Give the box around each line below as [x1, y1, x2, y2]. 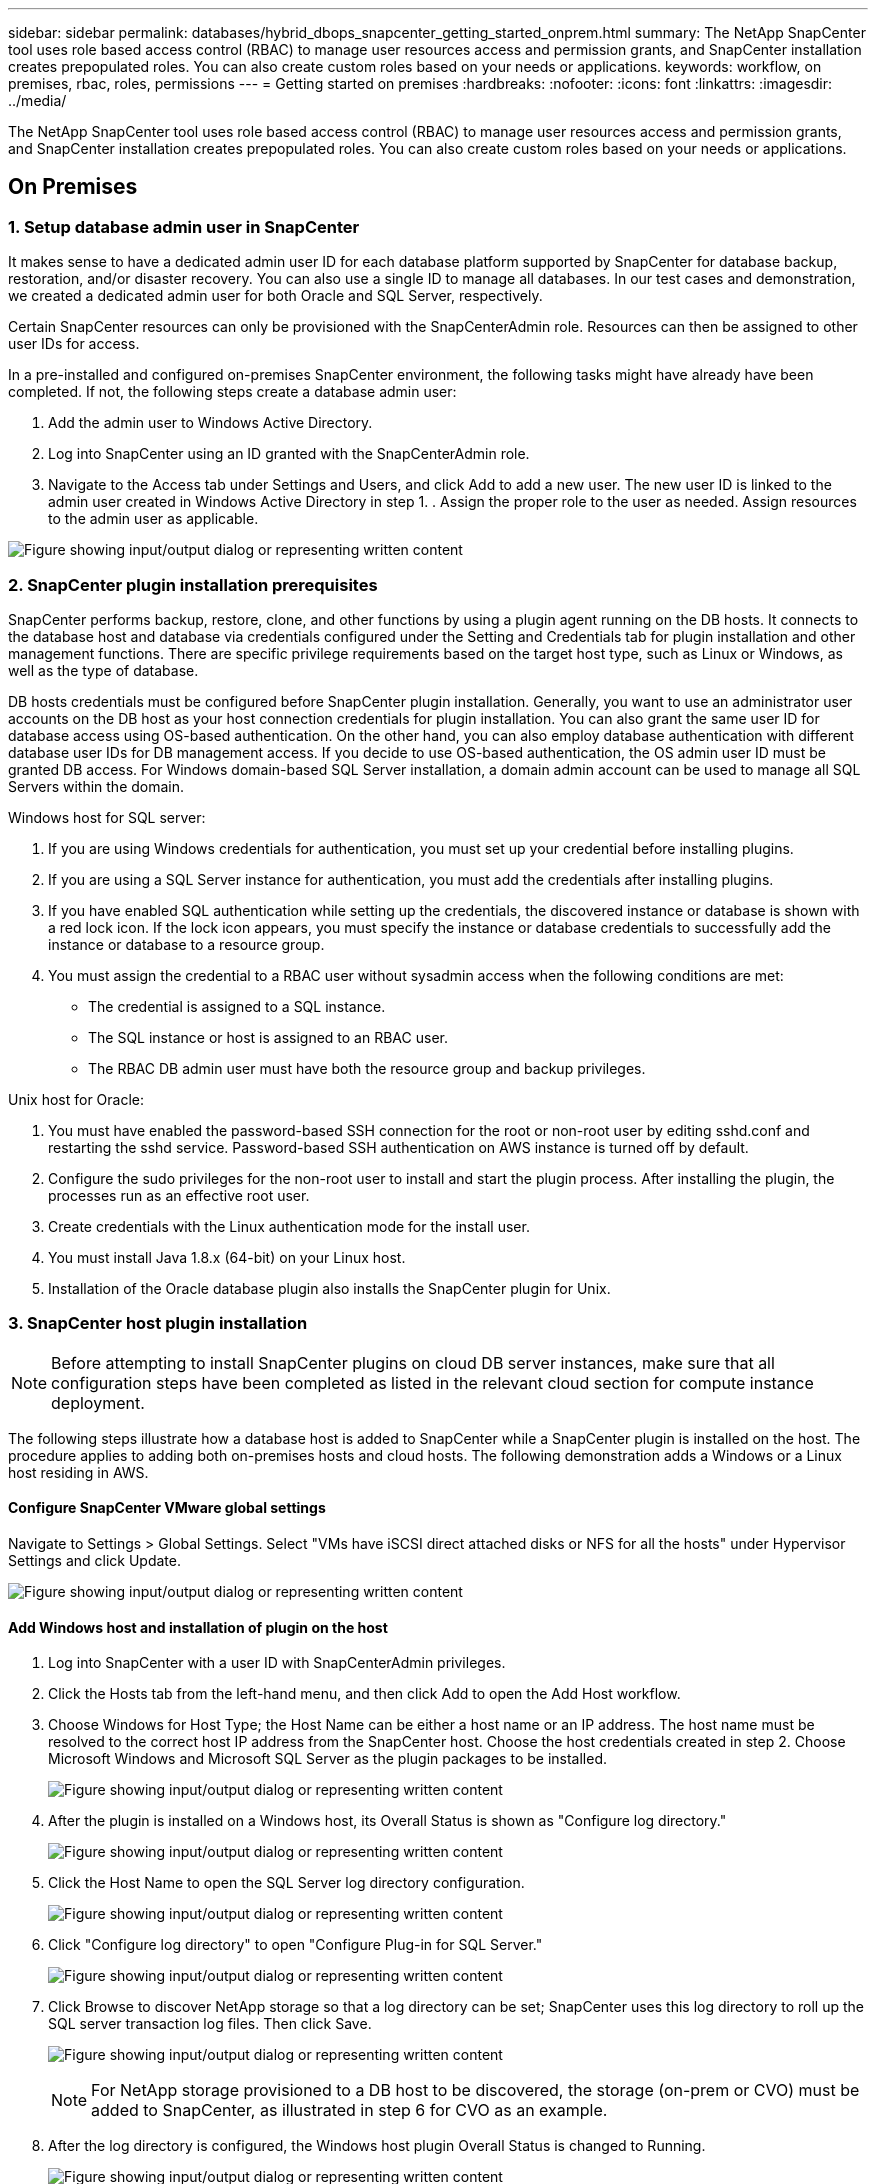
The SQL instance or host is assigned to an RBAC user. [88, 1028, 448, 1046]
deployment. [51, 1392, 145, 1413]
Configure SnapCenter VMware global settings [8, 1499, 326, 1517]
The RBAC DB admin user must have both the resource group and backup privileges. [88, 1059, 646, 1077]
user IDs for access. [8, 335, 140, 353]
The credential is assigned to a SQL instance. [88, 997, 386, 1015]
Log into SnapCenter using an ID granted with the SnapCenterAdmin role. [48, 445, 530, 463]
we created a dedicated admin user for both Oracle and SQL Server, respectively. [8, 287, 543, 305]
